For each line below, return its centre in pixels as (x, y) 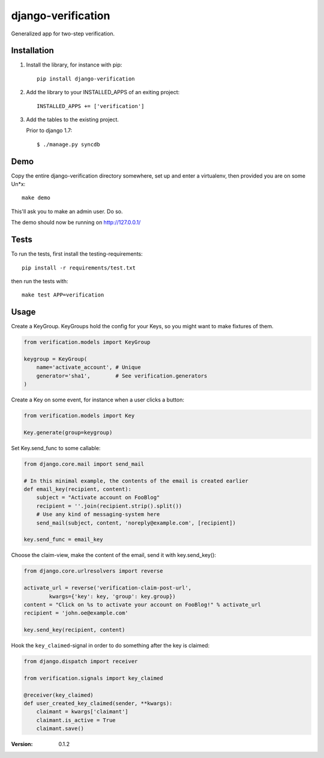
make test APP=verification (63, 295)
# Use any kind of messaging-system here (98, 514)
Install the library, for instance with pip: (74, 65)
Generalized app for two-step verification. (63, 34)
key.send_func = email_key (63, 540)
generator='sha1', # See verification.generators (122, 376)
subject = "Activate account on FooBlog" (98, 498)
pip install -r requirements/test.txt (79, 268)
